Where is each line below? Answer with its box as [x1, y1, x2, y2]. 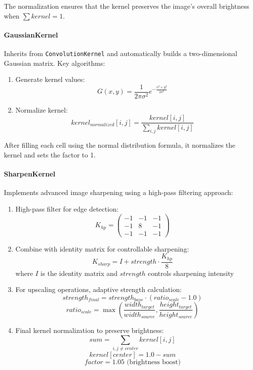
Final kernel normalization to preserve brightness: [15, 325, 164, 335]
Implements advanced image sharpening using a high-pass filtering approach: [4, 187, 233, 197]
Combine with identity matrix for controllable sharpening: [15, 243, 189, 253]
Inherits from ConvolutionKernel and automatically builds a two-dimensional [4, 48, 237, 58]
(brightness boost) [126, 358, 181, 366]
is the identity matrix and [40, 268, 118, 278]
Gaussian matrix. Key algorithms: [4, 58, 105, 68]
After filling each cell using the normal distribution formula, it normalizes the [4, 140, 235, 150]
